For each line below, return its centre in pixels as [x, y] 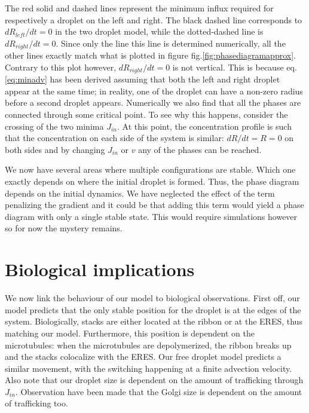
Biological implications [100, 269]
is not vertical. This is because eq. [235, 67]
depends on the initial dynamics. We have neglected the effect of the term [140, 193]
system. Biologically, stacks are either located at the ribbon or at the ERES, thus [154, 321]
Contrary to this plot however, [61, 67]
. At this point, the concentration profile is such [204, 126]
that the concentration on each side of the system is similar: [114, 138]
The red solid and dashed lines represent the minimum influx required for [139, 8]
